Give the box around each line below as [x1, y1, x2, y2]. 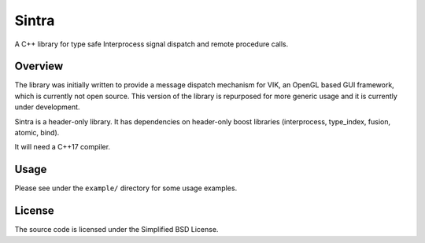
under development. [14, 102, 80, 112]
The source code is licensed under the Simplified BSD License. [14, 225, 219, 234]
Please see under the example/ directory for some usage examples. [14, 183, 238, 193]
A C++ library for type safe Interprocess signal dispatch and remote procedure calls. [14, 39, 289, 49]
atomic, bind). [14, 128, 60, 138]
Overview [14, 60, 64, 73]
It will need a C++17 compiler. [14, 142, 110, 152]
